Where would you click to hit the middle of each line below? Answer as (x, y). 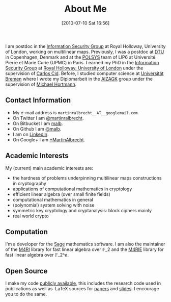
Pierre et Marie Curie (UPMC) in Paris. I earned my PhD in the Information (82, 62)
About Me (85, 9)
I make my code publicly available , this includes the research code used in (83, 283)
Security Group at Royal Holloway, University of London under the (74, 68)
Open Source (26, 271)
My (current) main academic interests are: (49, 168)
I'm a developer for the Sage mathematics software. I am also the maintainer (85, 244)
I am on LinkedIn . (31, 134)
